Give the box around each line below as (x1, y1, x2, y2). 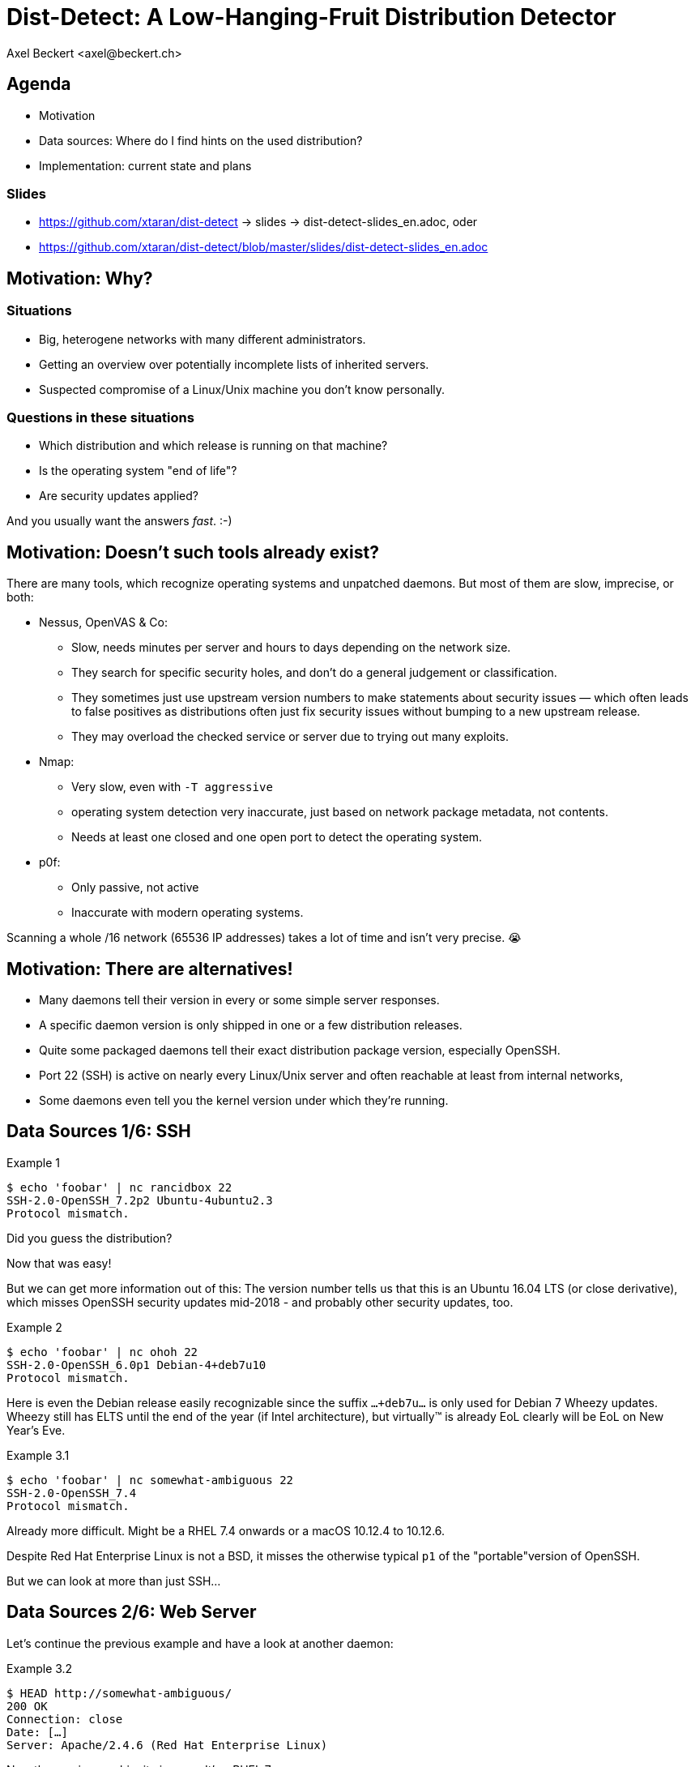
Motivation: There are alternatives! (6, 958, 293, 979)
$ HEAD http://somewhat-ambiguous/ (6, 1686, 232, 1700)
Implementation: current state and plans (39, 158, 252, 173)
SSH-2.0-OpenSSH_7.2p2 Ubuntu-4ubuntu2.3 (6, 1193, 273, 1207)
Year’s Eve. (6, 1423, 66, 1437)
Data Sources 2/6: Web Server (6, 1602, 257, 1623)
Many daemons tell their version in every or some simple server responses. (39, 993, 440, 1007)
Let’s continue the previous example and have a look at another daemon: (6, 1636, 394, 1650)
